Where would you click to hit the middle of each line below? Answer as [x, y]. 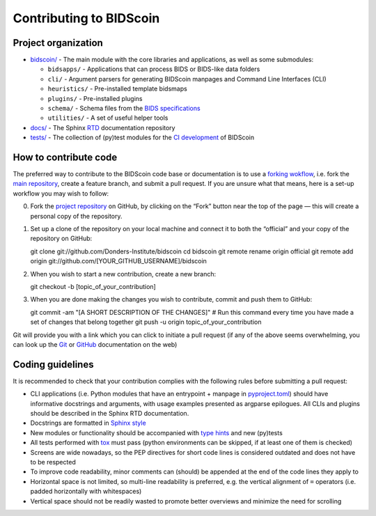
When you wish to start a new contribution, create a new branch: [123, 274]
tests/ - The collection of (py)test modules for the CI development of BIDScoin [142, 138]
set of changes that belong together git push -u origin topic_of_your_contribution [146, 322]
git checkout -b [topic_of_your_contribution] [93, 287]
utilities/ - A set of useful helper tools [108, 118]
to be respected [53, 462]
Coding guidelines [53, 365]
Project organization [58, 43]
